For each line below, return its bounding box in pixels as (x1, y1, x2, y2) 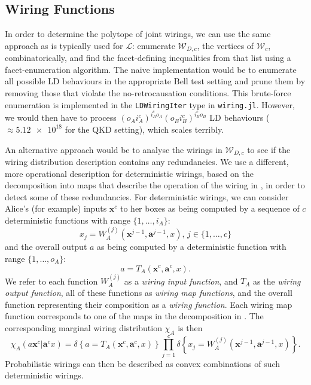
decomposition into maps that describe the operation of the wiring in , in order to (5, 179, 305, 191)
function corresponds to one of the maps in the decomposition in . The (5, 310, 264, 322)
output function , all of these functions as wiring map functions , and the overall (5, 286, 292, 298)
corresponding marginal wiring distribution (5, 321, 162, 334)
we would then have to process (5, 111, 117, 124)
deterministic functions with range (5, 213, 130, 226)
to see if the (247, 143, 291, 155)
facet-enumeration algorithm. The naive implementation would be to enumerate (5, 63, 297, 75)
